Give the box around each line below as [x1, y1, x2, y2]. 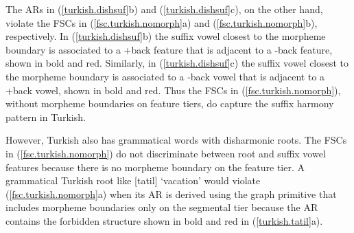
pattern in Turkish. [5, 109, 86, 124]
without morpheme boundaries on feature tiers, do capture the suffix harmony [5, 96, 334, 111]
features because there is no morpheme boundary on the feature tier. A [5, 159, 305, 174]
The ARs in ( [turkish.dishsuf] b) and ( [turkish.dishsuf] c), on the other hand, [5, 2, 323, 16]
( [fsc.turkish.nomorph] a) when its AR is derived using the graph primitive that [5, 186, 337, 201]
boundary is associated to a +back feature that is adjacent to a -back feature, [5, 42, 333, 56]
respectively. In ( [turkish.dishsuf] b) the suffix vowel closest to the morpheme [5, 29, 326, 43]
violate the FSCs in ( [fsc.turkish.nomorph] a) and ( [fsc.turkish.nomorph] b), [5, 15, 318, 30]
